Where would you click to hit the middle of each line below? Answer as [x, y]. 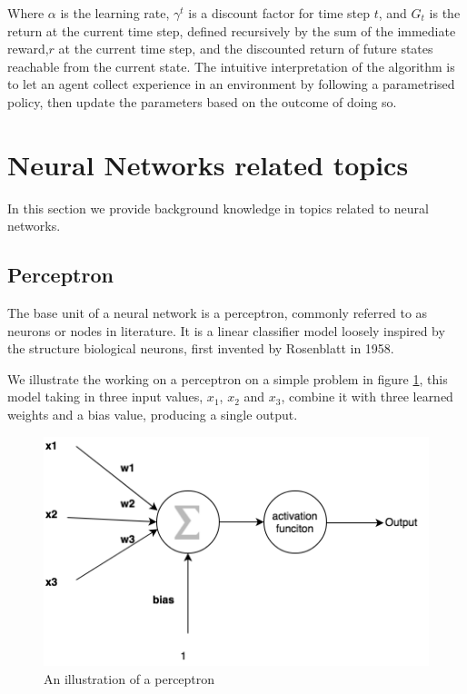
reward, [28, 49]
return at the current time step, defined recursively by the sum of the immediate [232, 30]
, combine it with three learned [367, 397]
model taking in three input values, [105, 397]
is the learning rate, [115, 13]
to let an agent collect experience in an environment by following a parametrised [231, 84]
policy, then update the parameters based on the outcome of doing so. [202, 101]
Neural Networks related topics [208, 164]
